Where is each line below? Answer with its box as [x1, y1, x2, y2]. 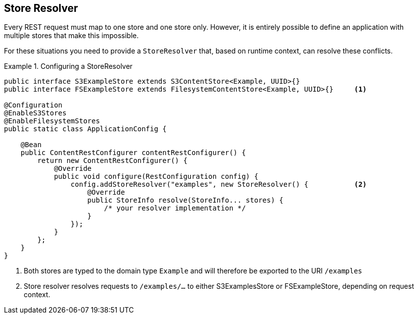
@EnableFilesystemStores [4, 117, 100, 125]
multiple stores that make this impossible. [4, 31, 139, 40]
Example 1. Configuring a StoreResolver [4, 62, 133, 71]
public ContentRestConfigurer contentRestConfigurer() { [20, 149, 246, 157]
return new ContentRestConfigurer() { [37, 157, 187, 165]
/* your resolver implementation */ [104, 204, 246, 212]
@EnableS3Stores [4, 109, 67, 117]
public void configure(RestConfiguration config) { [54, 172, 259, 181]
